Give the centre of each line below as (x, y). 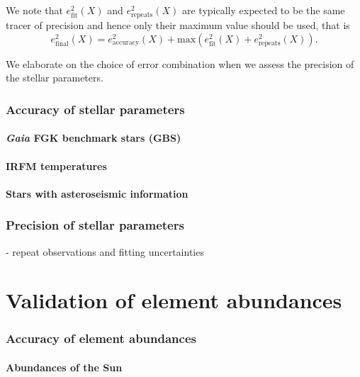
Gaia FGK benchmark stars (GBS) (94, 138)
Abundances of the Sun (64, 367)
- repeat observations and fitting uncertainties (105, 251)
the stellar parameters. (55, 78)
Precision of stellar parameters (95, 225)
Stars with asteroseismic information (97, 193)
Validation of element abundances (174, 300)
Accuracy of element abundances (101, 338)
